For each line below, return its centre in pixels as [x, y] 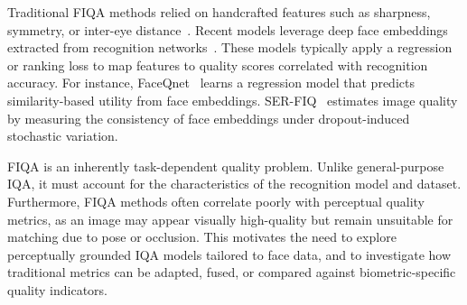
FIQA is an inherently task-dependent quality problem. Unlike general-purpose [226, 166]
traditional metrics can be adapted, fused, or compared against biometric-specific [232, 272]
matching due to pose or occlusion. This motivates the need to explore [202, 237]
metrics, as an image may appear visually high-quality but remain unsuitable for [230, 219]
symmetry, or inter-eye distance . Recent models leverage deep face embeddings [228, 29]
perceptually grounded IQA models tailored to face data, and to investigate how [229, 254]
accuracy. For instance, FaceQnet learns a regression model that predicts [211, 83]
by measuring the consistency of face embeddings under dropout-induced [209, 118]
